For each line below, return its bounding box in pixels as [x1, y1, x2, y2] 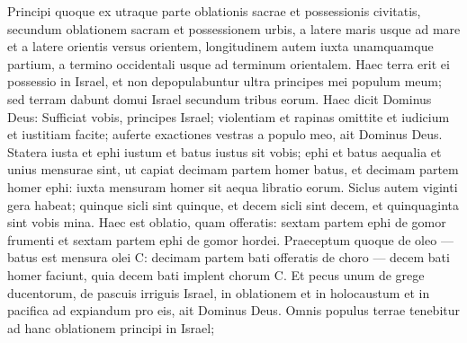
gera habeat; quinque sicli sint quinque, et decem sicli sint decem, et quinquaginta [7, 195, 460, 214]
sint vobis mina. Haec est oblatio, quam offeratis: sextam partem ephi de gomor [7, 213, 446, 232]
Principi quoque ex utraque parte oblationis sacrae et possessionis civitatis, [7, 2, 421, 20]
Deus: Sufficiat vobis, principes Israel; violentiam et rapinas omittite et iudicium [7, 107, 450, 126]
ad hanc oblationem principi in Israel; [7, 318, 215, 337]
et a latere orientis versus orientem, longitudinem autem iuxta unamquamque [7, 37, 434, 56]
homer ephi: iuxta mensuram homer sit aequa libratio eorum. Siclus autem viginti [7, 177, 458, 196]
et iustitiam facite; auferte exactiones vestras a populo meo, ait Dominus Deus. [7, 125, 443, 144]
